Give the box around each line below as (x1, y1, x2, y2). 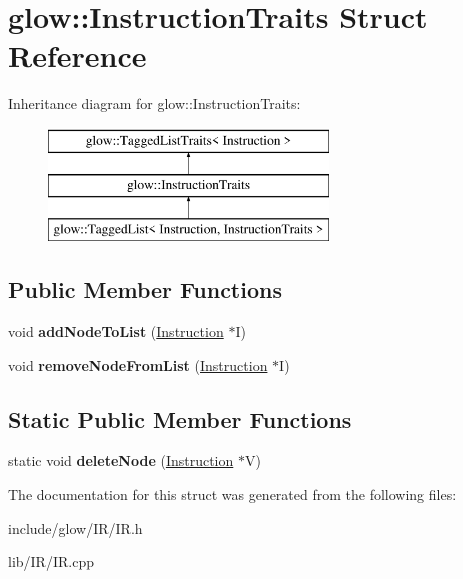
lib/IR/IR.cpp (8, 551, 94, 572)
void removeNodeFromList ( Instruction (8, 354, 268, 375)
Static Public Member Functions (8, 403, 352, 434)
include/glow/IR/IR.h (8, 517, 143, 538)
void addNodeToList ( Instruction (8, 321, 224, 342)
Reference (8, 35, 147, 76)
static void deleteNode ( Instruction (8, 450, 234, 471)
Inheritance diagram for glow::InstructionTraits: (8, 93, 301, 114)
